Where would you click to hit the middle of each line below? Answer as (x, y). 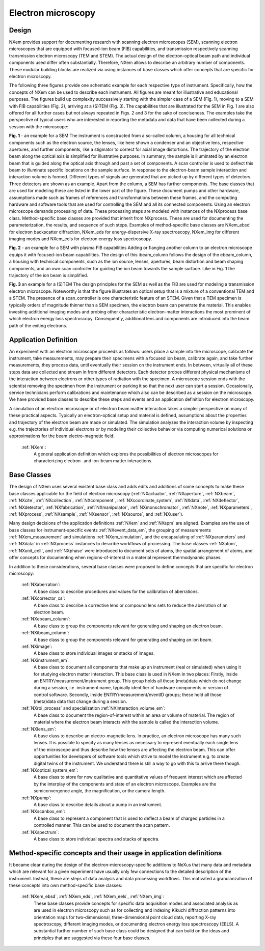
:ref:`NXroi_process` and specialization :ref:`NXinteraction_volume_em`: (93, 708)
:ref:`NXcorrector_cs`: (43, 598)
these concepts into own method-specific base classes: (66, 885)
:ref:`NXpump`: (36, 798)
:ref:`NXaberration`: (41, 585)
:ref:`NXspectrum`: (40, 832)
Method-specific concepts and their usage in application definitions (116, 853)
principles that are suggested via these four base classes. (92, 938)
